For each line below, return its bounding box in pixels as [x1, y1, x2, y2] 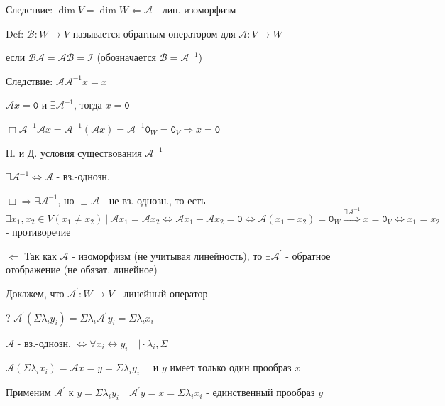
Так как [24, 248, 57, 263]
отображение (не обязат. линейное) [6, 262, 158, 277]
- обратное [285, 248, 331, 263]
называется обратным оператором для [72, 26, 236, 40]
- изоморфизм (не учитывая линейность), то [72, 248, 263, 263]
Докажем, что [6, 286, 65, 301]
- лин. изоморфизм [155, 2, 236, 16]
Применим [6, 385, 51, 400]
